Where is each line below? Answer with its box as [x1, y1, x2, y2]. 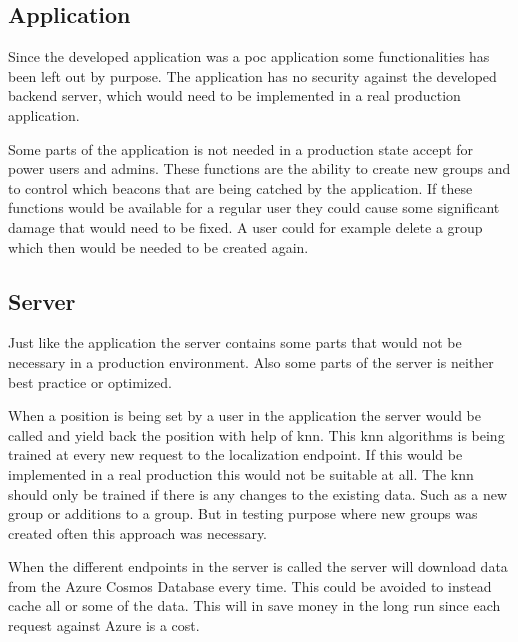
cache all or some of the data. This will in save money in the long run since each [8, 595, 501, 616]
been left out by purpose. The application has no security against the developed [8, 65, 497, 86]
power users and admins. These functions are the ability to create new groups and [8, 158, 511, 179]
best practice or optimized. [8, 371, 172, 392]
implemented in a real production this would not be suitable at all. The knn [8, 463, 474, 484]
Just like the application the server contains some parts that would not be [8, 332, 462, 353]
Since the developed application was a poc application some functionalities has [8, 46, 490, 67]
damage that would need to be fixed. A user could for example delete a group [8, 216, 483, 237]
